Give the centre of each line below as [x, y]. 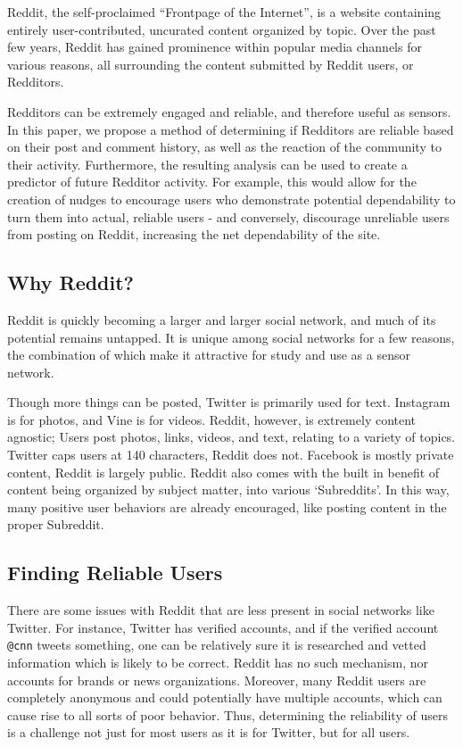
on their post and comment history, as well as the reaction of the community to [224, 147]
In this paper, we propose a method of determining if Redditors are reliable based [231, 129]
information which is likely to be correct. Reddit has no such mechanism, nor [218, 663]
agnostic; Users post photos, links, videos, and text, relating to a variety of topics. [231, 437]
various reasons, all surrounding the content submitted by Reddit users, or [211, 64]
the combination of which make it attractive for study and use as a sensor [209, 355]
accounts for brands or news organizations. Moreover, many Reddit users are [217, 680]
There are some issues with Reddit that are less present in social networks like [221, 610]
